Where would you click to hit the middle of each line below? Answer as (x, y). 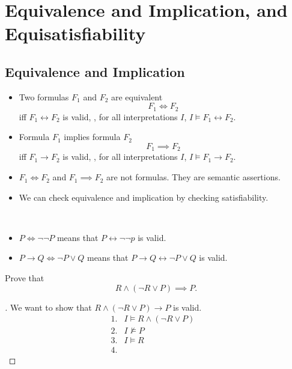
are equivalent (137, 96)
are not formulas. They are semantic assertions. (193, 177)
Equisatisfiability (75, 33)
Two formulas (44, 96)
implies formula (92, 137)
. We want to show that (48, 307)
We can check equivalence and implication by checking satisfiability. (144, 197)
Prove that (25, 278)
